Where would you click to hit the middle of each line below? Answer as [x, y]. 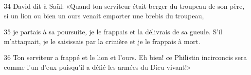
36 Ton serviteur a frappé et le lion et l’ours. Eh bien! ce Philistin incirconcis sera [125, 57]
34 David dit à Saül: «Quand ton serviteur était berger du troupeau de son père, [124, 6]
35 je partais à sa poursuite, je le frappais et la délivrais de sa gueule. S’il [113, 32]
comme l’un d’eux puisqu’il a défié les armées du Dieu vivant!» [97, 67]
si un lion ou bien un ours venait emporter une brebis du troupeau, [104, 15]
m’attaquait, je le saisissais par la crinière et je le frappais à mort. [102, 41]
